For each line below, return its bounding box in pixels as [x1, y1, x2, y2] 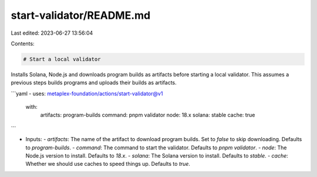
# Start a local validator [23, 56, 101, 62]
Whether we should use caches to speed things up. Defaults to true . [25, 161, 191, 168]
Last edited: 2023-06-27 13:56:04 [11, 29, 93, 36]
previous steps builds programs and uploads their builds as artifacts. [11, 79, 177, 86]
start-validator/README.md [11, 9, 151, 22]
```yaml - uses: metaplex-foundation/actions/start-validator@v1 [11, 90, 163, 97]
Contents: [11, 40, 35, 47]
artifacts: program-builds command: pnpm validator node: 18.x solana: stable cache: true [40, 112, 255, 119]
